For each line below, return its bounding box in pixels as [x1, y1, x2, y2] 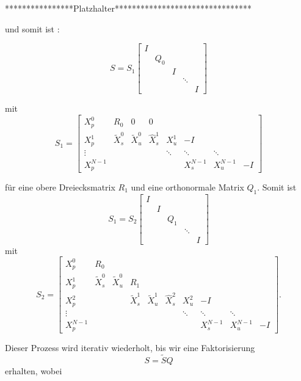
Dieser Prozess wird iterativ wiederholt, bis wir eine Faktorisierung [5, 341, 255, 354]
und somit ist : [5, 22, 60, 35]
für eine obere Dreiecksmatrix [5, 180, 115, 193]
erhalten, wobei [5, 364, 62, 377]
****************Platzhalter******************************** [5, 2, 252, 14]
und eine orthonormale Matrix [131, 180, 244, 193]
